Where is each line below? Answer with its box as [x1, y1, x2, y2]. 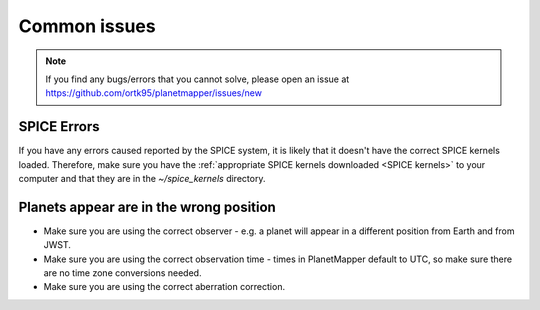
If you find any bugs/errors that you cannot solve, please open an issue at [45, 73, 350, 85]
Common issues [18, 15, 156, 37]
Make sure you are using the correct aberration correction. [43, 281, 285, 293]
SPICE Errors [18, 118, 100, 135]
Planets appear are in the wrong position [18, 198, 277, 215]
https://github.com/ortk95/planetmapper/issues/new [45, 87, 262, 99]
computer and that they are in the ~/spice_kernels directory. [18, 173, 266, 185]
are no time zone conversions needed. [43, 267, 202, 279]
